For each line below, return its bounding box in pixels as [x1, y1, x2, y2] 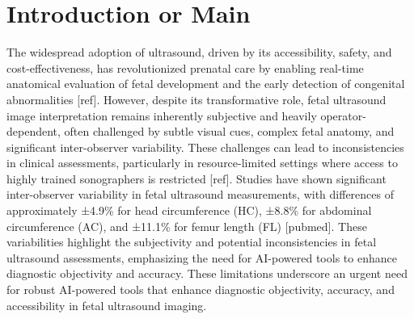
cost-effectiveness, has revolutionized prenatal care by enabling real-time [6, 59, 364, 76]
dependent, [6, 123, 61, 140]
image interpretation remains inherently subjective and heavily [6, 107, 317, 124]
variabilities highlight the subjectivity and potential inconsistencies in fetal [6, 233, 377, 250]
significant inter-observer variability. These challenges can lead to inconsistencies [6, 138, 404, 155]
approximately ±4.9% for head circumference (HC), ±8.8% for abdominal [6, 202, 372, 219]
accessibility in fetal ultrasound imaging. [6, 296, 207, 313]
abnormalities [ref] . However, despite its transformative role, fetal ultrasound [6, 90, 387, 107]
